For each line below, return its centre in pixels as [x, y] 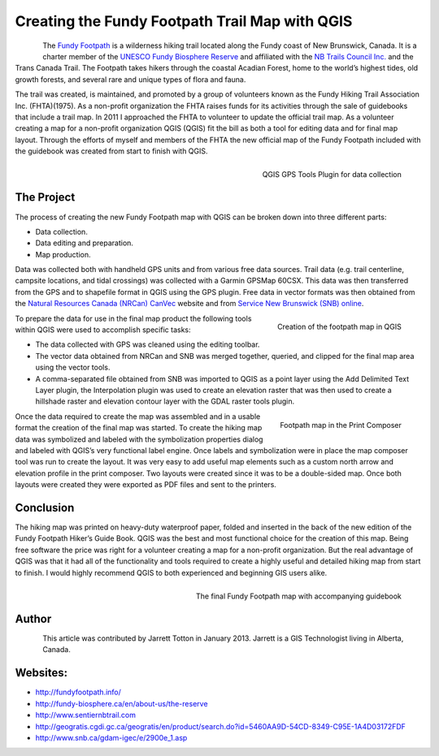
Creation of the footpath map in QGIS [339, 327]
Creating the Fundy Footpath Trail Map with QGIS [184, 21]
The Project [45, 198]
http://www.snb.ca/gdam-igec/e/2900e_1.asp [111, 737]
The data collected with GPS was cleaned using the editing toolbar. [148, 344]
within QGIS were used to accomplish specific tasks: [103, 330]
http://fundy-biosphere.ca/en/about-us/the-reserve [122, 703]
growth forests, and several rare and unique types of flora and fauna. [130, 79]
